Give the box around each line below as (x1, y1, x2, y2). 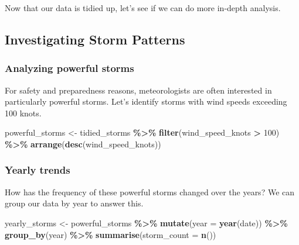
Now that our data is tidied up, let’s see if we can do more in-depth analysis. (5, 2, 281, 13)
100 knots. (5, 106, 42, 119)
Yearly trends (5, 163, 70, 177)
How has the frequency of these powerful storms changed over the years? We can (5, 185, 295, 198)
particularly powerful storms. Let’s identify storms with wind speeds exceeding (5, 95, 287, 108)
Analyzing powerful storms (5, 61, 134, 75)
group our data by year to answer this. (5, 197, 144, 209)
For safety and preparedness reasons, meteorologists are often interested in (5, 84, 272, 96)
